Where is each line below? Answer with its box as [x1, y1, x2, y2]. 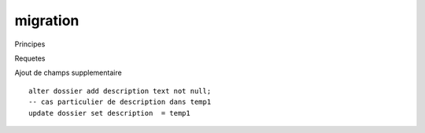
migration [14, 12, 79, 29]
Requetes [14, 54, 46, 63]
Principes [14, 39, 46, 49]
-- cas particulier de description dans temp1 [28, 98, 212, 106]
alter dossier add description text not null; [28, 87, 212, 95]
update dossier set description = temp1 [28, 109, 190, 117]
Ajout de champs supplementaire [14, 68, 122, 78]
